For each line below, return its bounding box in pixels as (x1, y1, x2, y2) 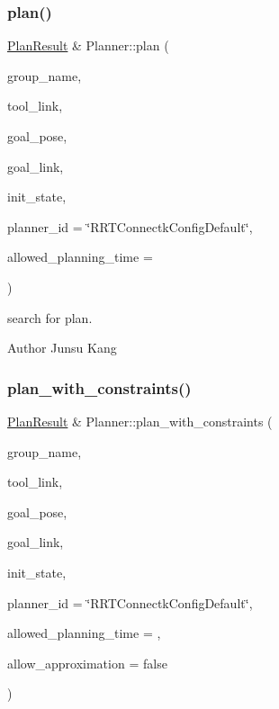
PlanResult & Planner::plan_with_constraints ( (7, 411, 273, 430)
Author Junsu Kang (7, 338, 117, 357)
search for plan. (7, 308, 93, 327)
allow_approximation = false (7, 653, 167, 672)
